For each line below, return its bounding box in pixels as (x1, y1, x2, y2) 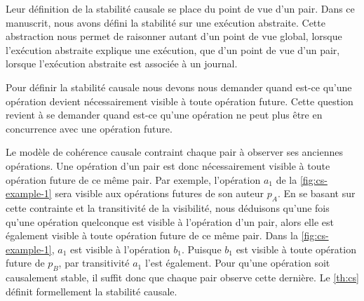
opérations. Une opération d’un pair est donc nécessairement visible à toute (6, 158, 330, 173)
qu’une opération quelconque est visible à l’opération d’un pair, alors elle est (6, 214, 334, 229)
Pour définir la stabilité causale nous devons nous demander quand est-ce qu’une (6, 79, 352, 94)
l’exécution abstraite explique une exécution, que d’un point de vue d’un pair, (6, 42, 340, 57)
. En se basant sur (277, 186, 356, 201)
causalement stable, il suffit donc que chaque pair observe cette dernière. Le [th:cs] (6, 270, 359, 285)
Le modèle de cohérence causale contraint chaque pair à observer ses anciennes (6, 145, 343, 159)
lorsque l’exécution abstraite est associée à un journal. (6, 56, 238, 71)
